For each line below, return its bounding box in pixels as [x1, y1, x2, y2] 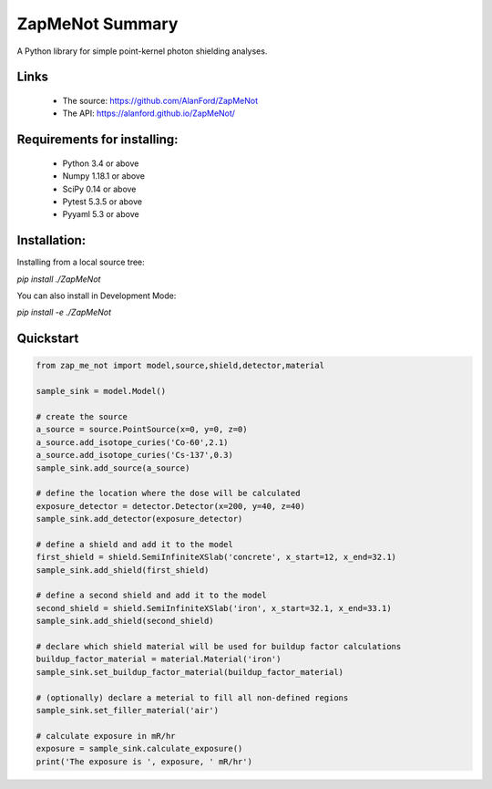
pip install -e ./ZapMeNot [16, 306, 112, 318]
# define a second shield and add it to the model [36, 590, 268, 601]
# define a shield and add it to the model [36, 539, 234, 549]
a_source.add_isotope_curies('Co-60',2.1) [36, 437, 229, 447]
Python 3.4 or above [62, 158, 139, 169]
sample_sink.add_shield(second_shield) [36, 616, 214, 627]
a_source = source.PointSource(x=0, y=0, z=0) [36, 424, 248, 435]
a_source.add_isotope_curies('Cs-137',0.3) [36, 450, 234, 461]
